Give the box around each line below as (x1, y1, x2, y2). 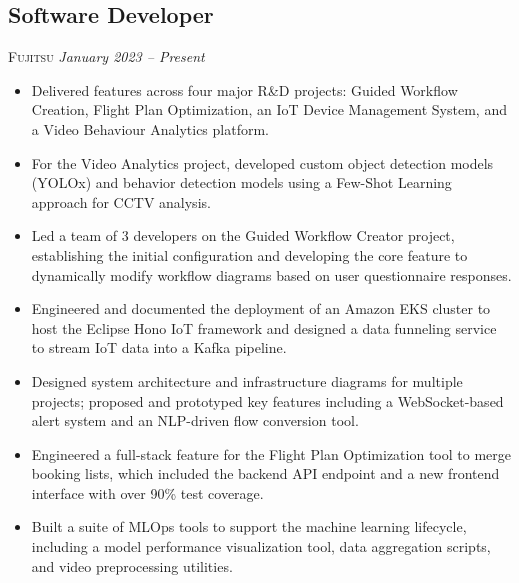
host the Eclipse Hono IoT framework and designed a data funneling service (31, 317, 497, 338)
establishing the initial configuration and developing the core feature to (31, 244, 468, 265)
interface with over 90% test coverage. (31, 482, 264, 503)
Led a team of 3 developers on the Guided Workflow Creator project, (31, 225, 455, 246)
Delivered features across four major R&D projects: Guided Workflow (31, 79, 458, 100)
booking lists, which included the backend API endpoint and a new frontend (31, 463, 500, 484)
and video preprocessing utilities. (31, 555, 233, 576)
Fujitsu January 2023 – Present (8, 46, 205, 67)
